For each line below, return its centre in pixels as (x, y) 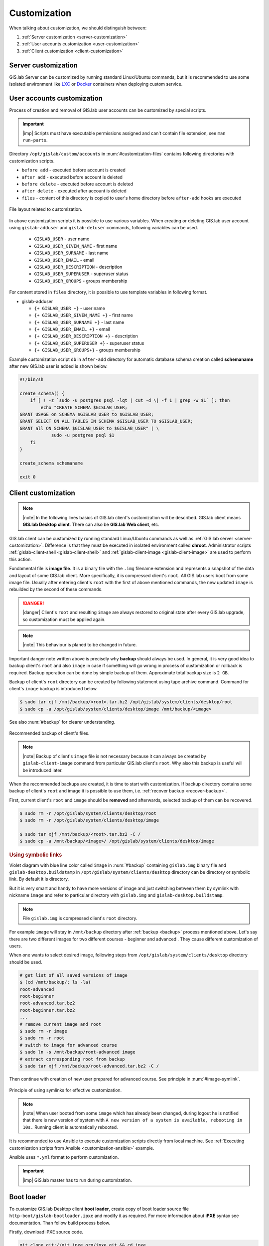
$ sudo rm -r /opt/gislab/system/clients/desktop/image (89, 820)
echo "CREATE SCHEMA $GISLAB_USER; (84, 407)
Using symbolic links (36, 855)
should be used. (26, 962)
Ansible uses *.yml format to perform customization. (64, 1157)
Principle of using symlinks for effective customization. (66, 1090)
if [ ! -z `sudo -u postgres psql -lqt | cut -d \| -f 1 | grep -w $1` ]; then (130, 400)
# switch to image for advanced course (68, 1045)
